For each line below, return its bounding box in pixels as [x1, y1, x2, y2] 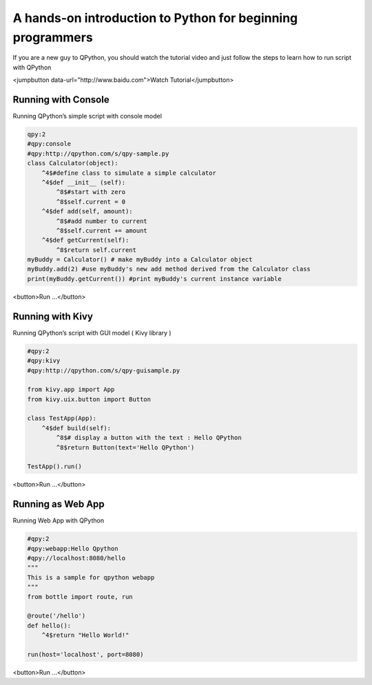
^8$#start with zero [56, 188, 126, 196]
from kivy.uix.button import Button [27, 395, 152, 403]
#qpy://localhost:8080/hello [27, 554, 126, 562]
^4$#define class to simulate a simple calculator [41, 169, 216, 177]
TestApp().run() [27, 463, 83, 471]
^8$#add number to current [56, 217, 147, 225]
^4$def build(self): [41, 424, 112, 432]
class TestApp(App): [27, 414, 96, 423]
